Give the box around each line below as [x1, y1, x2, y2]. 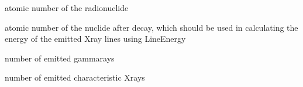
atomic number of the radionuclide [5, 2, 129, 13]
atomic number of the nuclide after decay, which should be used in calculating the [5, 21, 298, 33]
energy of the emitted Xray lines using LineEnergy [5, 32, 186, 45]
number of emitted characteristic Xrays [5, 71, 145, 84]
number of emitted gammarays [5, 52, 115, 64]
